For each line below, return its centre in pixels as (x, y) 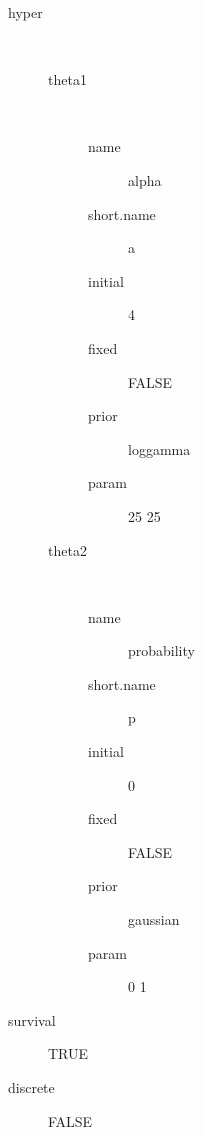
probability (161, 650)
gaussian (154, 919)
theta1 (67, 79)
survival (32, 1019)
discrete (31, 1087)
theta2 (67, 549)
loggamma (159, 448)
